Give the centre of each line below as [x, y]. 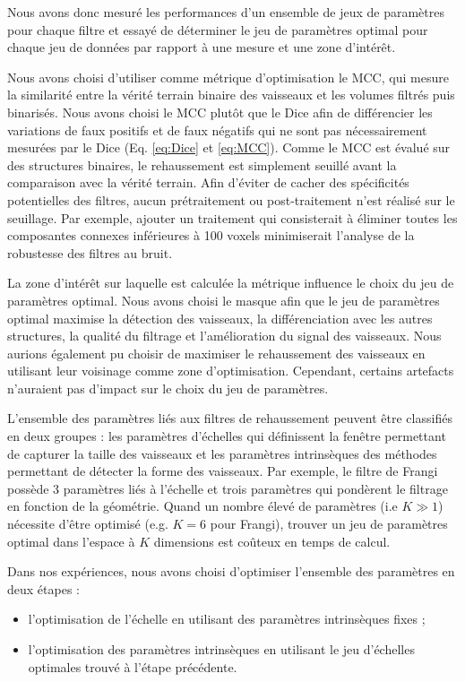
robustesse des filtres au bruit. [90, 252]
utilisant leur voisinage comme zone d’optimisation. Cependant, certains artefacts [231, 371]
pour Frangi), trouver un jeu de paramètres [329, 524]
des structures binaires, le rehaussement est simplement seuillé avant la [202, 164]
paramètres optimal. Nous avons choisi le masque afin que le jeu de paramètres [224, 300]
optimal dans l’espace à [71, 541]
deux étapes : [43, 588]
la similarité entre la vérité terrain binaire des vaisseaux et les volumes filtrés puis [231, 95]
